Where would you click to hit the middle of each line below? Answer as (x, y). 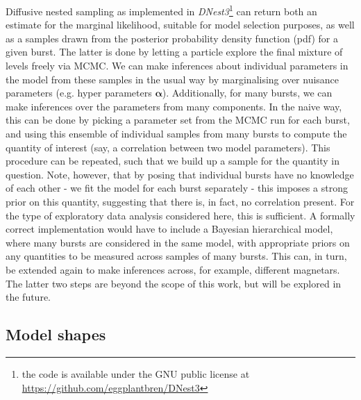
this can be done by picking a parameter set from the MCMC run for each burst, (178, 120)
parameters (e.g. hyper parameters (79, 93)
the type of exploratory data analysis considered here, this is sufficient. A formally (180, 215)
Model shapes (56, 334)
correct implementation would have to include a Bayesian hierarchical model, (169, 229)
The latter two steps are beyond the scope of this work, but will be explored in (174, 283)
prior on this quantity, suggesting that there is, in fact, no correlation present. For (180, 201)
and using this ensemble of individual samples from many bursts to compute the (176, 133)
